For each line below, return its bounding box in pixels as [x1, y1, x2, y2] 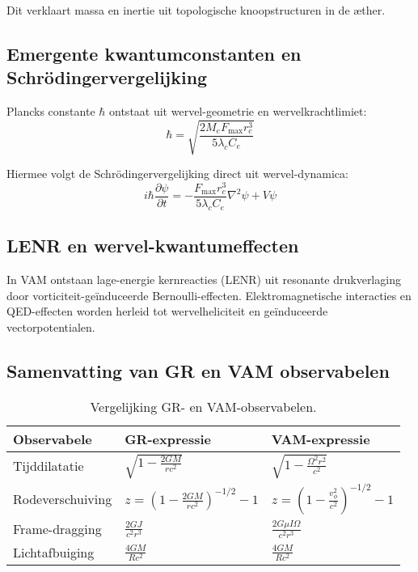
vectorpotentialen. [6, 318, 95, 335]
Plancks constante [6, 103, 95, 120]
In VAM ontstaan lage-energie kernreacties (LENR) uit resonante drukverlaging [6, 271, 401, 288]
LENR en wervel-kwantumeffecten [6, 233, 299, 258]
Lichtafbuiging [13, 543, 95, 562]
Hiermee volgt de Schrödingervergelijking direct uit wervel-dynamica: [6, 165, 348, 182]
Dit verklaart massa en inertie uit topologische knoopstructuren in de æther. [6, 2, 386, 18]
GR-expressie [125, 429, 212, 448]
